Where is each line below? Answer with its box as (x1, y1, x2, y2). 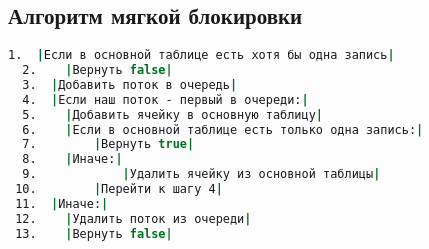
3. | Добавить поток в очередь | (22, 77, 238, 92)
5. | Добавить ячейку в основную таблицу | (22, 107, 324, 122)
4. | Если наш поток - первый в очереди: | (22, 92, 309, 107)
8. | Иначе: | (22, 152, 123, 167)
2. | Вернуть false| (22, 63, 173, 78)
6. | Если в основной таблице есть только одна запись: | (22, 122, 424, 137)
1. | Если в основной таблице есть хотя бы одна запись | (8, 48, 395, 63)
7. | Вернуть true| (22, 137, 195, 152)
